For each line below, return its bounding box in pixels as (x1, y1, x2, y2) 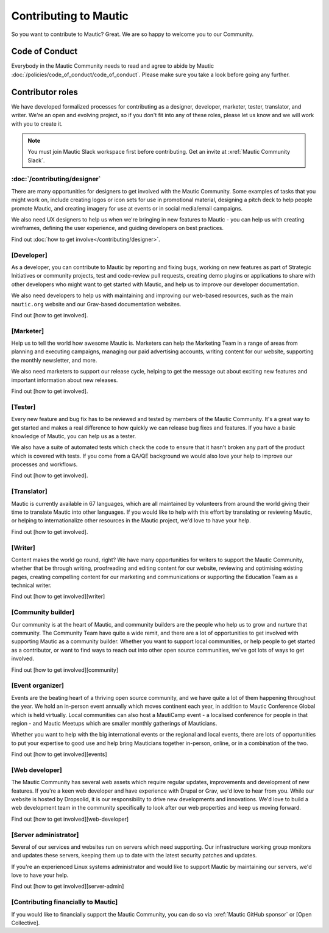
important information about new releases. (11, 376, 118, 384)
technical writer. (11, 582, 52, 589)
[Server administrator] (11, 830, 79, 839)
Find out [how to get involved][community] (11, 666, 119, 674)
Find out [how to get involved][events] (11, 751, 107, 758)
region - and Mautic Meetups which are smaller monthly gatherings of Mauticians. (11, 719, 218, 727)
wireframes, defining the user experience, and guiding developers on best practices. (11, 225, 224, 232)
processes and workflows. (11, 461, 78, 468)
